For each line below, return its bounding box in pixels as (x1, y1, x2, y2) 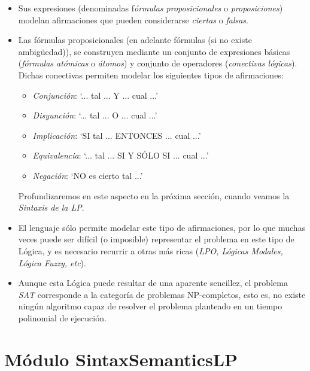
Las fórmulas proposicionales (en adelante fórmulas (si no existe (18, 34, 252, 46)
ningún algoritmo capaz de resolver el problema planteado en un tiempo (18, 300, 282, 312)
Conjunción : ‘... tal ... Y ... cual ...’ (32, 89, 158, 101)
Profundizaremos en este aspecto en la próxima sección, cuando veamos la (18, 189, 290, 202)
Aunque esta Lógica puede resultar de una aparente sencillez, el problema (18, 276, 288, 289)
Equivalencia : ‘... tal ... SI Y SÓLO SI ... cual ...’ (32, 149, 209, 162)
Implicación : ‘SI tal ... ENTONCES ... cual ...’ (32, 129, 201, 141)
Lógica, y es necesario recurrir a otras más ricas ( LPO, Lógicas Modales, (18, 244, 283, 257)
